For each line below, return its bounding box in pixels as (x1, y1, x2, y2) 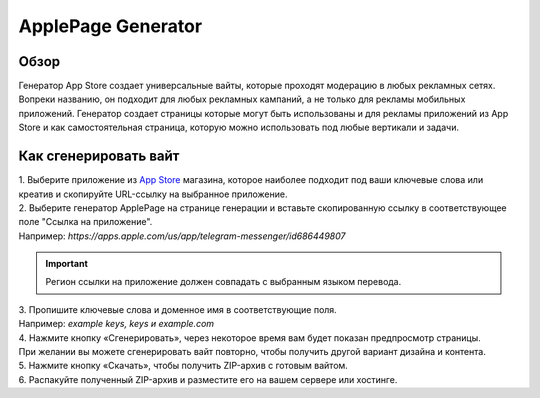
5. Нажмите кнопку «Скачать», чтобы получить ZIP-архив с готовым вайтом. (18, 360, 349, 372)
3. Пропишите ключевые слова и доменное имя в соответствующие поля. (18, 303, 337, 315)
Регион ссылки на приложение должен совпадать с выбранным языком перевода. (45, 276, 402, 288)
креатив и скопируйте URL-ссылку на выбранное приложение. (18, 188, 288, 200)
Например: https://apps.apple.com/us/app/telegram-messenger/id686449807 (18, 230, 346, 242)
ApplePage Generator (18, 15, 203, 37)
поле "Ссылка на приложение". (18, 216, 153, 228)
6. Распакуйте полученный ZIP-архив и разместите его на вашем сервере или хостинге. (18, 373, 398, 385)
